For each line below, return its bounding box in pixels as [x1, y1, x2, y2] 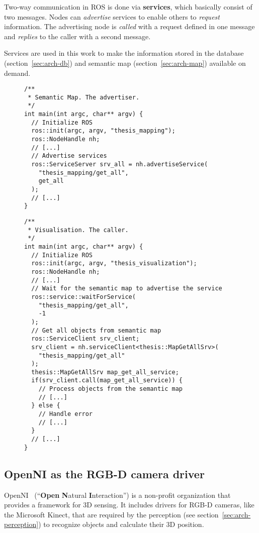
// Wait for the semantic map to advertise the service [31, 285, 222, 292]
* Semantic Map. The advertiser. [28, 93, 140, 101]
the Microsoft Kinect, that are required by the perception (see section [4, 509, 219, 519]
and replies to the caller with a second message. [4, 31, 151, 41]
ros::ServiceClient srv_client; [31, 335, 140, 343]
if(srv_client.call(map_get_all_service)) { [31, 377, 183, 384]
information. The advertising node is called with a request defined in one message [4, 21, 255, 32]
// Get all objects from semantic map [31, 327, 161, 334]
